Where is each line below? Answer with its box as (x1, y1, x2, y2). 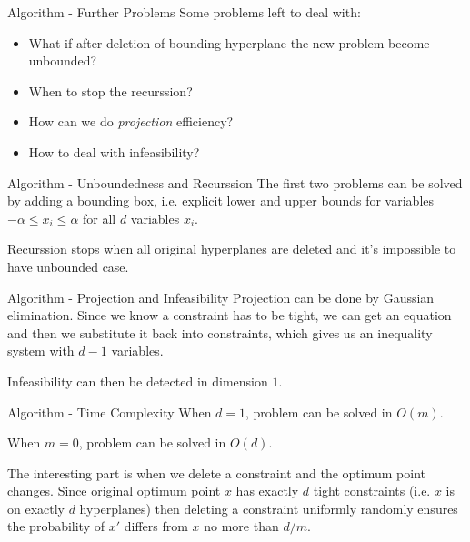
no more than (204, 517, 279, 536)
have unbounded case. (7, 256, 129, 276)
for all (83, 208, 116, 227)
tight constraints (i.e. (313, 481, 431, 500)
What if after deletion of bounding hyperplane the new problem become (28, 33, 430, 52)
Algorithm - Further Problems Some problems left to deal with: (7, 3, 361, 21)
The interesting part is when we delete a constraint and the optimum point (7, 463, 425, 482)
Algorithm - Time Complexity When (7, 402, 212, 421)
